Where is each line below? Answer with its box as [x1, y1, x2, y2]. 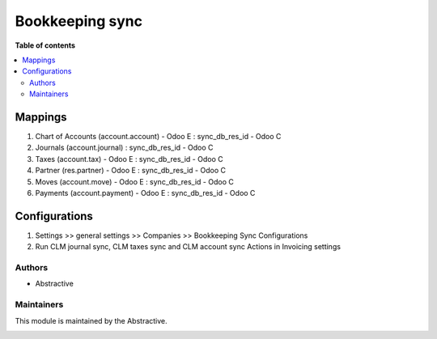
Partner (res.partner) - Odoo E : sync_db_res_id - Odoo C [35, 166, 227, 176]
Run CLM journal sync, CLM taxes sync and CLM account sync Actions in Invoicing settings [35, 242, 342, 252]
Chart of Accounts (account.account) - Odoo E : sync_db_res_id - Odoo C [35, 132, 282, 142]
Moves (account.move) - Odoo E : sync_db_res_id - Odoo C [35, 176, 234, 186]
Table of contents [15, 40, 76, 50]
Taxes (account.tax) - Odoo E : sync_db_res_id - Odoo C [35, 154, 223, 163]
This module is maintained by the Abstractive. [15, 316, 168, 325]
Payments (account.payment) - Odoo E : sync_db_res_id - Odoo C [35, 188, 256, 197]
